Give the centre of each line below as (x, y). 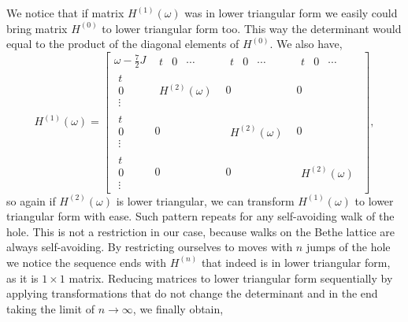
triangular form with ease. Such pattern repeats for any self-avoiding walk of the (200, 216)
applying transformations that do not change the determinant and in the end (192, 293)
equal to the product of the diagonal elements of (123, 44)
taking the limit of (51, 308)
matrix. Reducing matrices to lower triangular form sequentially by (231, 278)
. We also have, (306, 44)
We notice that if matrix (65, 13)
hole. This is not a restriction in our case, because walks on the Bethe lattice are (201, 231)
